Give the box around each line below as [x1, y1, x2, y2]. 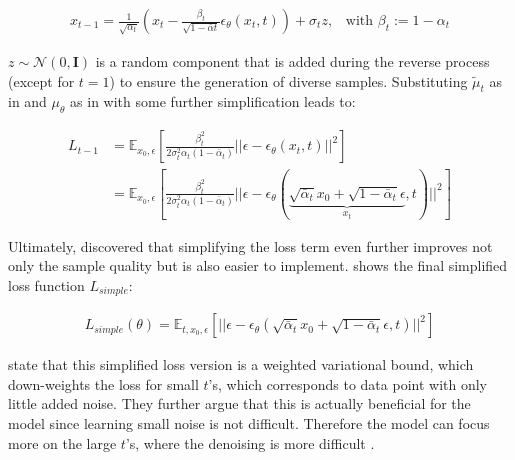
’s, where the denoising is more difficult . [125, 432, 375, 453]
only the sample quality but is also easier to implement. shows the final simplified [8, 255, 508, 276]
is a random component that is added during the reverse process [95, 51, 490, 72]
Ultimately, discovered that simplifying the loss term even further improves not [8, 235, 493, 256]
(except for [8, 70, 75, 91]
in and [8, 91, 47, 112]
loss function [8, 274, 85, 295]
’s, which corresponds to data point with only [208, 373, 487, 394]
